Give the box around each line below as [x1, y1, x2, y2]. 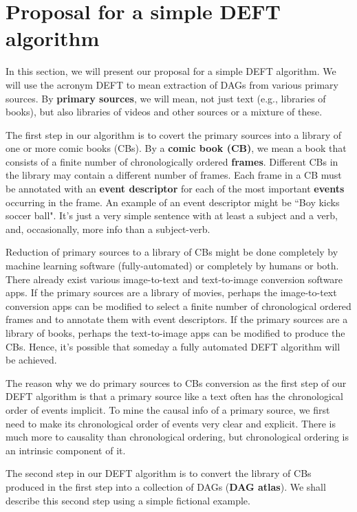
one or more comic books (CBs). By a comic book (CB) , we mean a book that [6, 141, 347, 155]
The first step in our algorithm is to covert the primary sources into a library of [6, 127, 342, 142]
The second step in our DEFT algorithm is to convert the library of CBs [6, 466, 312, 480]
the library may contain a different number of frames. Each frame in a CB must [6, 168, 342, 182]
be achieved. [6, 353, 57, 367]
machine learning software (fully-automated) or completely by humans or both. [6, 258, 339, 273]
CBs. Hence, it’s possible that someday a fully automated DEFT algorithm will [6, 339, 340, 353]
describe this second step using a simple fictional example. [6, 493, 250, 507]
